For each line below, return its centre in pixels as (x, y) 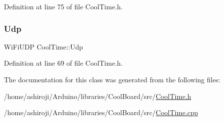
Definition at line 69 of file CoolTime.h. (63, 63)
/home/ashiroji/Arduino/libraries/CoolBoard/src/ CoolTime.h (98, 96)
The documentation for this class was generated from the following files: (112, 79)
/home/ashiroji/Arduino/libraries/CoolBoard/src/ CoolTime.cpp (101, 112)
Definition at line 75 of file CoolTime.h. (63, 6)
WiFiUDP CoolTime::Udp (43, 46)
